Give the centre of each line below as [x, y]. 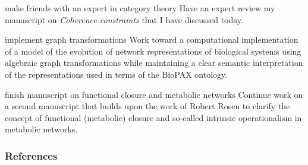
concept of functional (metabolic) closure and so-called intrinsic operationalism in [153, 117]
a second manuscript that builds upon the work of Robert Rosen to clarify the [147, 106]
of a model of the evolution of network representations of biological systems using [153, 51]
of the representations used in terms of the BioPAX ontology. [116, 74]
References [31, 155]
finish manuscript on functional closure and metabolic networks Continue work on [154, 94]
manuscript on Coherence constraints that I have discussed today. [124, 19]
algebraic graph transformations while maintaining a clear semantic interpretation [154, 63]
